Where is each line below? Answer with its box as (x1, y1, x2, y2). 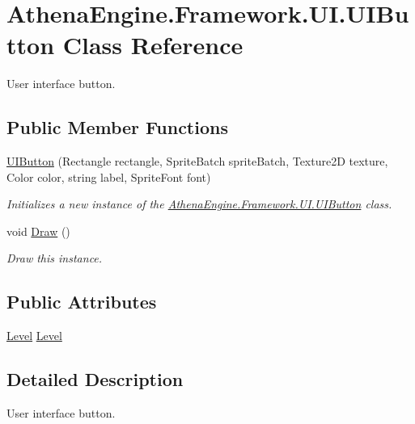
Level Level (6, 327, 62, 344)
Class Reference (62, 28, 243, 61)
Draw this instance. (6, 250, 103, 267)
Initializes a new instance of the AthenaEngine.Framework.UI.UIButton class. (6, 195, 392, 212)
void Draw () (6, 222, 70, 239)
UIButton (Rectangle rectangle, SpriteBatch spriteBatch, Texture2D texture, (6, 153, 388, 170)
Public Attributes (6, 289, 157, 314)
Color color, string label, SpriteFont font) (6, 168, 211, 185)
